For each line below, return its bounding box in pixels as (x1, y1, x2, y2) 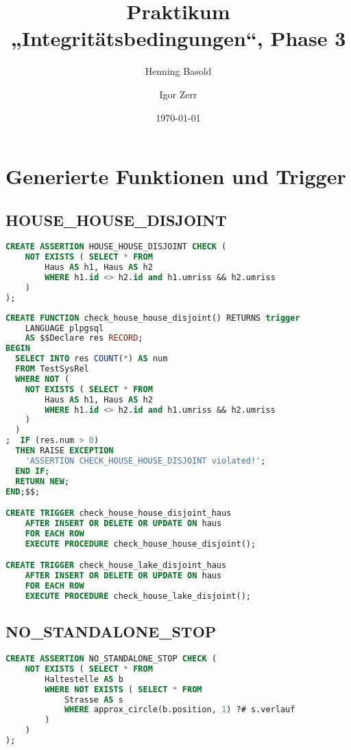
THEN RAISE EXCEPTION (15, 446, 114, 456)
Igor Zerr (159, 87, 197, 101)
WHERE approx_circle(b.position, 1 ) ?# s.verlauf (64, 705, 295, 715)
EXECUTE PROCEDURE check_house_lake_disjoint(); (25, 591, 251, 601)
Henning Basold (145, 64, 212, 78)
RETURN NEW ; (15, 476, 70, 486)
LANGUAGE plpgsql (25, 323, 104, 333)
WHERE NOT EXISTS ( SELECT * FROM (45, 684, 202, 694)
